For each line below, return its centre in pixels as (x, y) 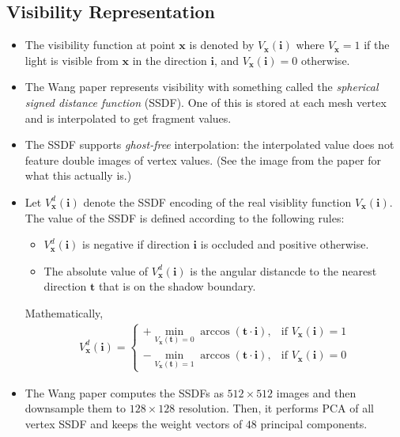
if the (377, 45)
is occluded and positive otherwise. (285, 244)
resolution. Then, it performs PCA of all (276, 408)
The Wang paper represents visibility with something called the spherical (202, 87)
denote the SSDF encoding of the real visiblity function (217, 201)
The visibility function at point (100, 45)
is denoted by (222, 45)
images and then (316, 392)
